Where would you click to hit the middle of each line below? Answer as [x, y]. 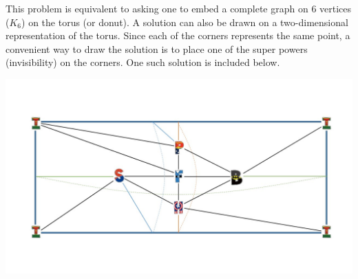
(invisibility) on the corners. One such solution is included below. [143, 62]
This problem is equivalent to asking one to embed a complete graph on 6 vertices [179, 8]
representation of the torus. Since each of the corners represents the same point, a [178, 35]
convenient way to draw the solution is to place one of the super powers [157, 48]
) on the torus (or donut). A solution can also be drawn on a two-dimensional [185, 22]
